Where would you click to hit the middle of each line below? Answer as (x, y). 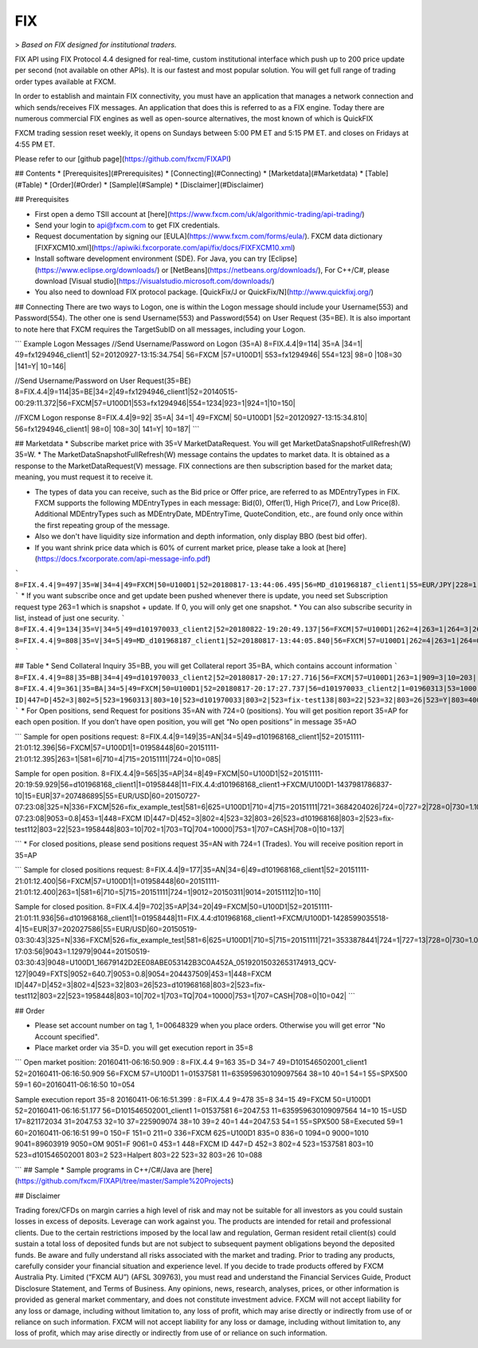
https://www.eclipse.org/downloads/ (97, 270)
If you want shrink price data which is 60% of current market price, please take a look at (180, 547)
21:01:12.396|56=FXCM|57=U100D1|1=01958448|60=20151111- (117, 748)
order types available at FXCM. (65, 81)
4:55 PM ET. (35, 144)
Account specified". (67, 1036)
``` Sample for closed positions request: (79, 870)
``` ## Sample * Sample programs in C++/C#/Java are (103, 1169)
